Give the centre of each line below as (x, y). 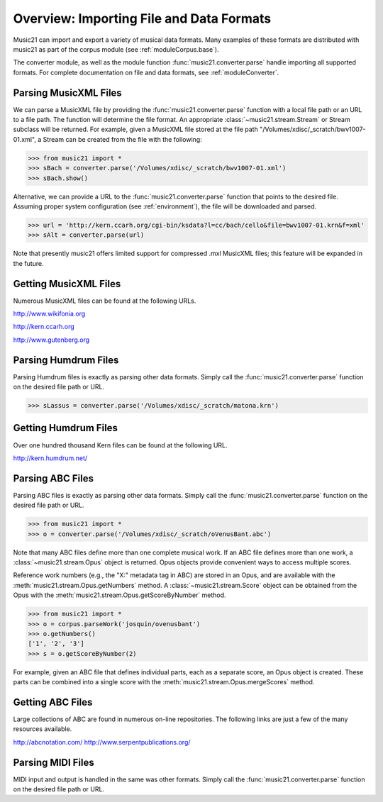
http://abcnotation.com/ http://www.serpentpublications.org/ (102, 742)
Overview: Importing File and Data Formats (142, 18)
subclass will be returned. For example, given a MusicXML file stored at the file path (135, 129)
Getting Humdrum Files (66, 428)
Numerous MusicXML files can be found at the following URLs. (105, 301)
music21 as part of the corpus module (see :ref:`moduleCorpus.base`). (116, 49)
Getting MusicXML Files (67, 284)
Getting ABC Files (53, 702)
